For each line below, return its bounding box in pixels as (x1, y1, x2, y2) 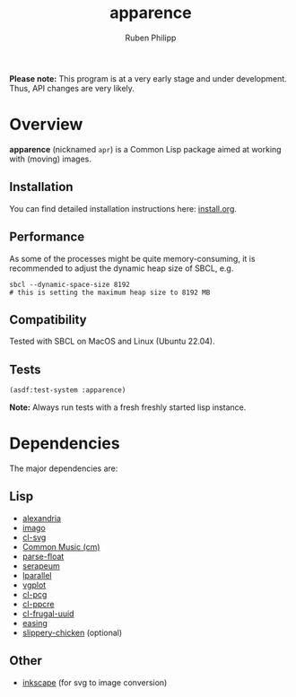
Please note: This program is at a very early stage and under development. (9, 73, 287, 83)
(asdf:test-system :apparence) (9, 386, 126, 395)
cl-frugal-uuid (22, 608, 74, 619)
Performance (9, 230, 85, 245)
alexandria (22, 512, 61, 523)
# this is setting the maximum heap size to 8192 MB (9, 288, 211, 297)
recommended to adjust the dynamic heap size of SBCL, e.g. (9, 263, 234, 274)
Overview (9, 115, 83, 135)
